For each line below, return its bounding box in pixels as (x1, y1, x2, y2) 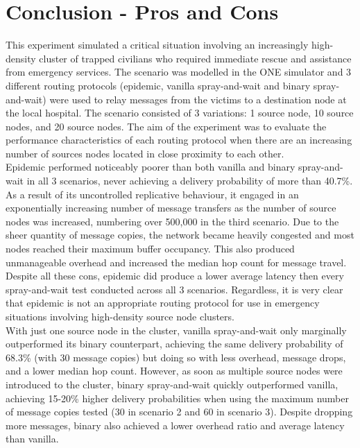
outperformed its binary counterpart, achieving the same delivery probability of (6, 336, 343, 351)
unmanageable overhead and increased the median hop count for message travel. (6, 255, 347, 269)
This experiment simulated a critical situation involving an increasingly (6, 37, 309, 52)
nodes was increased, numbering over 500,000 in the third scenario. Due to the (6, 214, 339, 228)
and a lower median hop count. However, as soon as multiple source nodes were (6, 363, 343, 378)
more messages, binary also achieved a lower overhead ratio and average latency (6, 417, 345, 432)
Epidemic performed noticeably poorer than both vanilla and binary (6, 160, 295, 174)
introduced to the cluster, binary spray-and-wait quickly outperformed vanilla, (6, 377, 338, 391)
